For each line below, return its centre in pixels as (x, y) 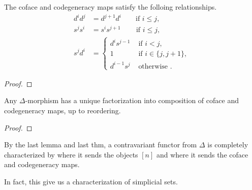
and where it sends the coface (202, 154)
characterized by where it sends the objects (71, 154)
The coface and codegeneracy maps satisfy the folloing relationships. (111, 7)
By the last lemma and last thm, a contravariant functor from (101, 145)
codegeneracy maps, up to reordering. (62, 110)
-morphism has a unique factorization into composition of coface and (132, 100)
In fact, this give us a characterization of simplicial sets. (91, 182)
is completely (228, 145)
